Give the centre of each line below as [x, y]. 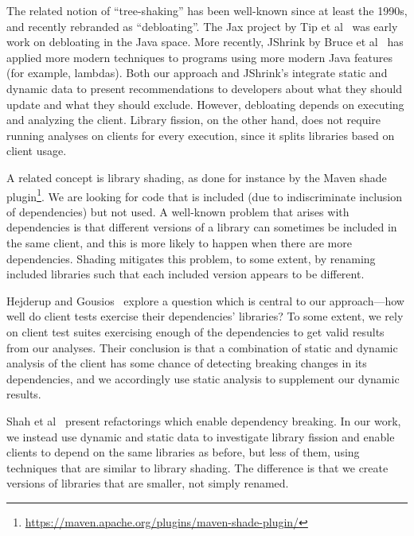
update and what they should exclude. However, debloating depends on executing [205, 104]
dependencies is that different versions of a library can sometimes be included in [202, 227]
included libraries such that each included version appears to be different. [186, 274]
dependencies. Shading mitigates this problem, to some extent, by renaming [191, 258]
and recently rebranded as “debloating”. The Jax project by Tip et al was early [202, 26]
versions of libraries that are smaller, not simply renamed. [148, 483]
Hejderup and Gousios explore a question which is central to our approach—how [205, 300]
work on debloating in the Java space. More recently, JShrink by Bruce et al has [205, 42]
